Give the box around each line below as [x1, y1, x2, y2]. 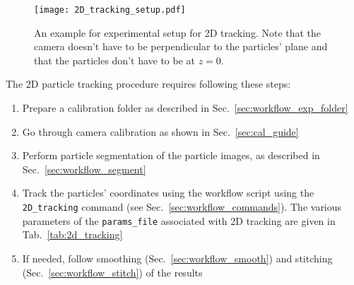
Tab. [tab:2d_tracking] [22, 227, 123, 242]
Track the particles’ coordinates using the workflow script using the [22, 185, 314, 200]
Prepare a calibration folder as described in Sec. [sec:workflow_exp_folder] [22, 100, 348, 115]
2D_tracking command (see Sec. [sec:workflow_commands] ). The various [22, 199, 342, 214]
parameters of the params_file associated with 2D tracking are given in [22, 213, 336, 228]
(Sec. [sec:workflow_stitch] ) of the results [22, 264, 203, 279]
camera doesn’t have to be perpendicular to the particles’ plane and [34, 39, 328, 54]
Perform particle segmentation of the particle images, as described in [22, 148, 320, 163]
